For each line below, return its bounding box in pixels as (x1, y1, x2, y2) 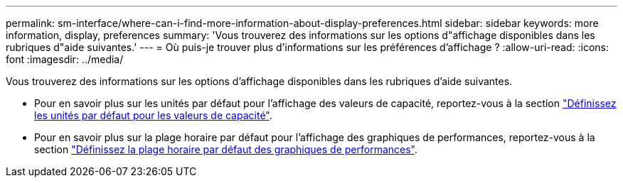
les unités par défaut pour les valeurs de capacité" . (34, 109, 272, 121)
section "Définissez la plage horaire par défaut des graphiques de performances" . (34, 143, 417, 155)
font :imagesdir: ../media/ (6, 53, 124, 65)
